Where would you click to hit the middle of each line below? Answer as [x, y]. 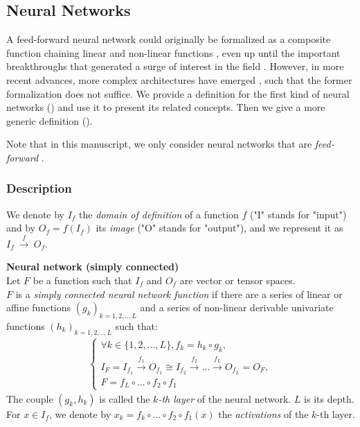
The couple [30, 398]
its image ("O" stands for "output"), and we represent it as [219, 228]
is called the [125, 398]
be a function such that [82, 280]
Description [39, 188]
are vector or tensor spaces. [237, 280]
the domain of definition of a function [159, 214]
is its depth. [329, 398]
